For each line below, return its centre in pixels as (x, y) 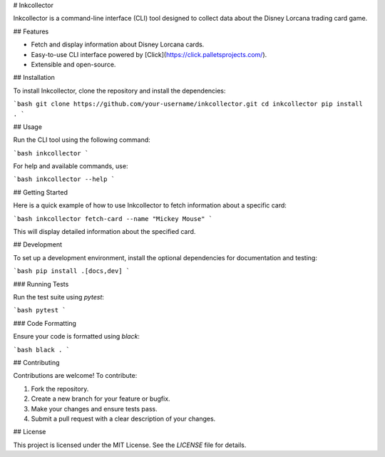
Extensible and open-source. (73, 64)
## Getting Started (40, 192)
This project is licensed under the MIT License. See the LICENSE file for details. (130, 445)
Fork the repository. (60, 389)
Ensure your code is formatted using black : (77, 337)
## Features (31, 31)
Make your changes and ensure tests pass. (94, 409)
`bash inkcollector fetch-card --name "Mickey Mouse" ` (113, 219)
